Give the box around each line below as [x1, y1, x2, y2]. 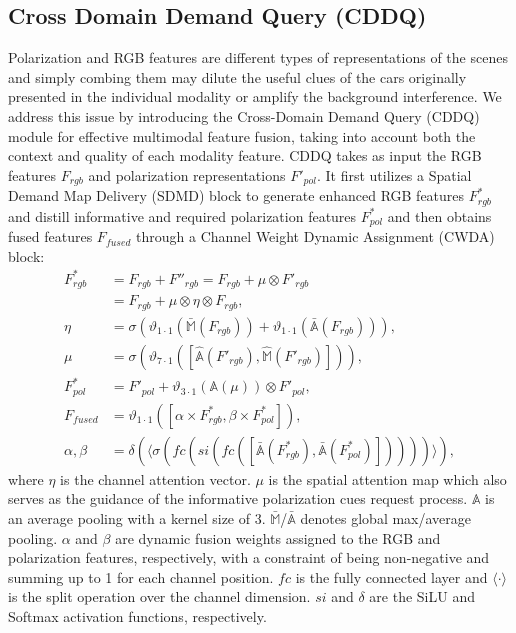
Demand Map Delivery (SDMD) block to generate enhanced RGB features [8, 185, 465, 206]
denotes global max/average [300, 508, 472, 529]
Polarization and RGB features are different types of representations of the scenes [8, 47, 508, 68]
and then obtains [387, 205, 492, 226]
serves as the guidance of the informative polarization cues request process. [8, 488, 468, 509]
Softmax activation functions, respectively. [8, 606, 267, 627]
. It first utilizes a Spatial [316, 164, 472, 185]
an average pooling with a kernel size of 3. [8, 508, 266, 529]
